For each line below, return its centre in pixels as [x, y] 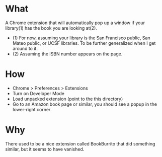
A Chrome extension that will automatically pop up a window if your [75, 23]
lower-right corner [31, 109]
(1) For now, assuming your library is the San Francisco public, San [81, 38]
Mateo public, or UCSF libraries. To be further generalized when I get [84, 43]
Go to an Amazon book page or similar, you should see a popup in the [85, 104]
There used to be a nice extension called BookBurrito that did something [80, 143]
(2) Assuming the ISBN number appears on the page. [67, 54]
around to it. [25, 48]
